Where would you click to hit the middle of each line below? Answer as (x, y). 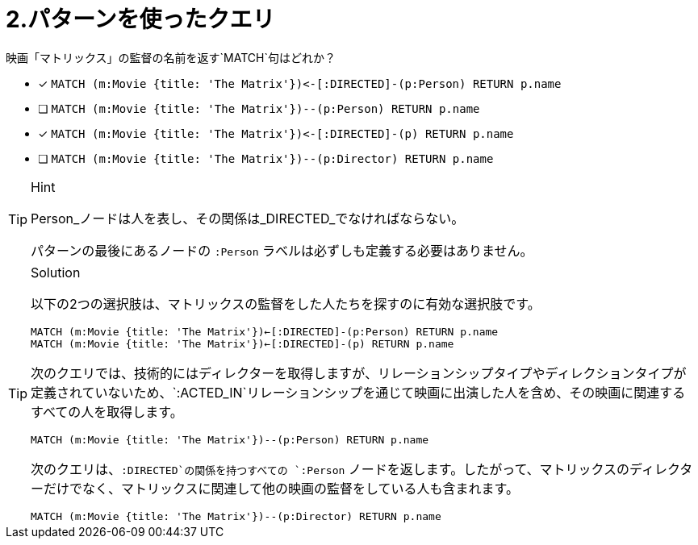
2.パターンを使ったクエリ (140, 19)
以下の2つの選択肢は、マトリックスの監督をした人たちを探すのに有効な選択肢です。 (286, 304)
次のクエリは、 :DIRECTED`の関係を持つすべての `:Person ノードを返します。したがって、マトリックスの (330, 469)
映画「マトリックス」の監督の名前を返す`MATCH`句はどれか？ (171, 57)
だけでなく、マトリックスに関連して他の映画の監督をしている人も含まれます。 (281, 488)
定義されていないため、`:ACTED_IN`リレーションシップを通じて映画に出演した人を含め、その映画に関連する (358, 392)
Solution (56, 272)
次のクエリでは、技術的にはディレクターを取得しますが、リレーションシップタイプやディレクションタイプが (359, 373)
